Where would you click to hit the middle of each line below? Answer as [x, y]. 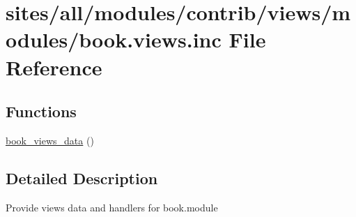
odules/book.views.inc [114, 39]
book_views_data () [50, 140]
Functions [41, 111]
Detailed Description [82, 178]
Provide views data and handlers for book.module [112, 207]
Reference [54, 67]
